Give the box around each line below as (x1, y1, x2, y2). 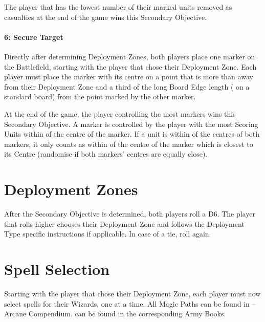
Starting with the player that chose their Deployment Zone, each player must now (4, 288, 261, 298)
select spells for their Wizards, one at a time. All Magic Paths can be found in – (4, 298, 256, 309)
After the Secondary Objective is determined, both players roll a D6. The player (4, 208, 255, 219)
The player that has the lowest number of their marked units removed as (4, 2, 232, 12)
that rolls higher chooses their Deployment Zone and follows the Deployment (4, 218, 245, 229)
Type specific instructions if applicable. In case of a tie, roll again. (4, 228, 211, 239)
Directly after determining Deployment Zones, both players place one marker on (4, 51, 255, 61)
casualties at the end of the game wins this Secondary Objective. (4, 11, 207, 22)
